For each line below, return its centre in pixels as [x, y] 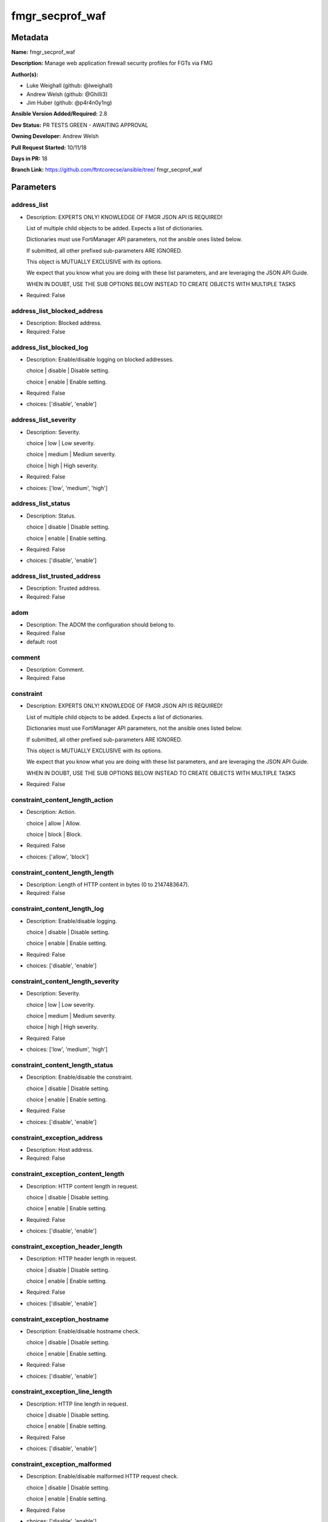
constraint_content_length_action [62, 799]
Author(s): [25, 74]
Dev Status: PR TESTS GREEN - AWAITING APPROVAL [80, 125]
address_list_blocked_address [57, 311]
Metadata [30, 37]
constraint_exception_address [57, 1137]
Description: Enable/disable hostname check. [83, 1331]
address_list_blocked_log [50, 347]
